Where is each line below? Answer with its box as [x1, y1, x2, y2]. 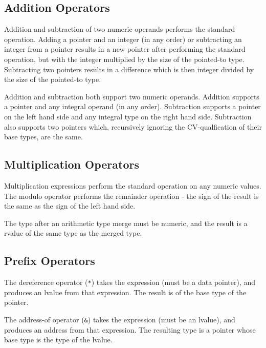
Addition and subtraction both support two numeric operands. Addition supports [4, 91, 259, 101]
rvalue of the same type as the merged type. [4, 228, 142, 238]
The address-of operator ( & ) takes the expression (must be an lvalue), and [4, 314, 235, 324]
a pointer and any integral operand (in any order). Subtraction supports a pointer [4, 101, 261, 112]
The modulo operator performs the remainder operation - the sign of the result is [4, 190, 259, 201]
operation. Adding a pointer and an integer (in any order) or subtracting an [4, 33, 242, 44]
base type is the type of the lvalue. [4, 334, 113, 345]
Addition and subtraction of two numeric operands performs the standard [4, 24, 235, 34]
